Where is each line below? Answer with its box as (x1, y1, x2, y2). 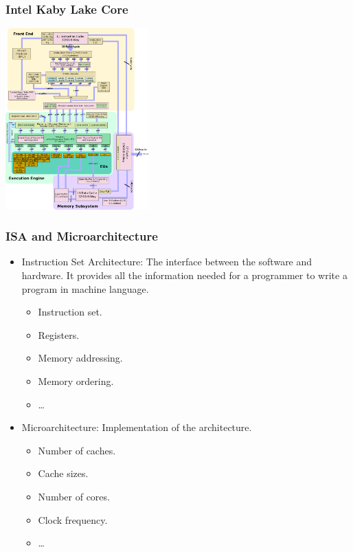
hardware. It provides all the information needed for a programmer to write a (21, 268, 348, 283)
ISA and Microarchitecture (5, 228, 158, 245)
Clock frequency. (38, 512, 108, 527)
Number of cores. (38, 489, 110, 503)
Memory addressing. (38, 351, 123, 365)
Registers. (38, 327, 80, 342)
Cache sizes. (38, 466, 89, 481)
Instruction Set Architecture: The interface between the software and (21, 254, 312, 269)
